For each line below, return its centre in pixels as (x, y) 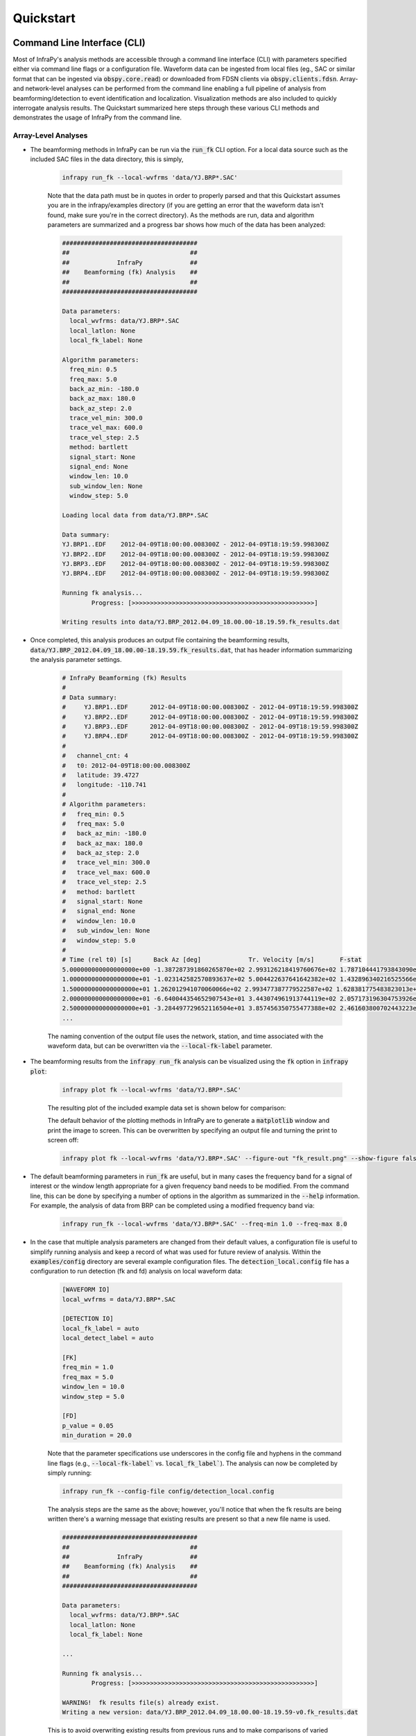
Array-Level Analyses (50, 135)
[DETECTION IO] (88, 1319)
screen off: (63, 1140)
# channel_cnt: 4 (95, 756)
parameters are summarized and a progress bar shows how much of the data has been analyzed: (187, 225)
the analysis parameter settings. (76, 660)
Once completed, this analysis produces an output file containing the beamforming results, (160, 640)
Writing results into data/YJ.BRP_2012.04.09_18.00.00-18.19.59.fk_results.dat (201, 622)
